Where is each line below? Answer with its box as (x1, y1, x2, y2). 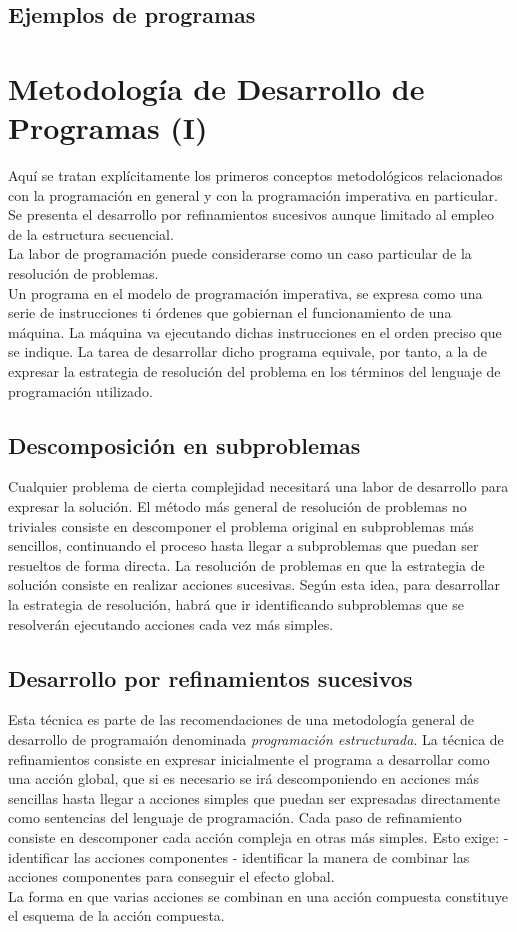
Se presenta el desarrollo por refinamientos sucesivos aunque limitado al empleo (8, 204, 494, 225)
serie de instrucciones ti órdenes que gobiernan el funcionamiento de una (8, 302, 452, 323)
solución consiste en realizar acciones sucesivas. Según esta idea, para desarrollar (8, 574, 501, 595)
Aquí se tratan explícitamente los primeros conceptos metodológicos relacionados (8, 165, 503, 186)
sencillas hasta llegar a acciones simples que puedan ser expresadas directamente (8, 787, 500, 808)
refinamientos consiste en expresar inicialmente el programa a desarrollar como (8, 748, 490, 769)
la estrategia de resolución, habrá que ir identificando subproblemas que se (8, 593, 464, 614)
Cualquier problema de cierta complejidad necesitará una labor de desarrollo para (8, 476, 509, 497)
